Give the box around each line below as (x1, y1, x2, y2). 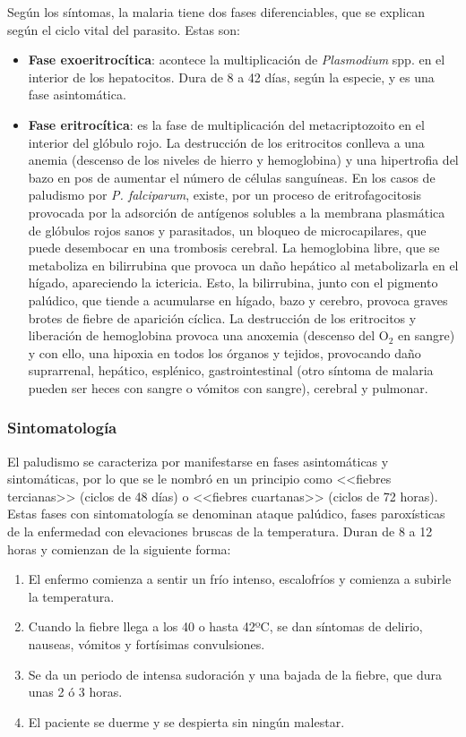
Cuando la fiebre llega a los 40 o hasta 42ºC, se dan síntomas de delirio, (28, 617, 423, 636)
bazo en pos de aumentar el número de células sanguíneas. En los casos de (28, 167, 436, 186)
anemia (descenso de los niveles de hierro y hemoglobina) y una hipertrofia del (28, 150, 459, 169)
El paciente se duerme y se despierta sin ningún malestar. (28, 712, 345, 731)
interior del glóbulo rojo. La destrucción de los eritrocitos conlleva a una (28, 133, 425, 151)
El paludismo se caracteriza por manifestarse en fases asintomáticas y (7, 451, 389, 470)
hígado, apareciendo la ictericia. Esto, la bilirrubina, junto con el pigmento (28, 273, 438, 292)
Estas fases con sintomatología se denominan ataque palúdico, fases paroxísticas (7, 504, 445, 523)
